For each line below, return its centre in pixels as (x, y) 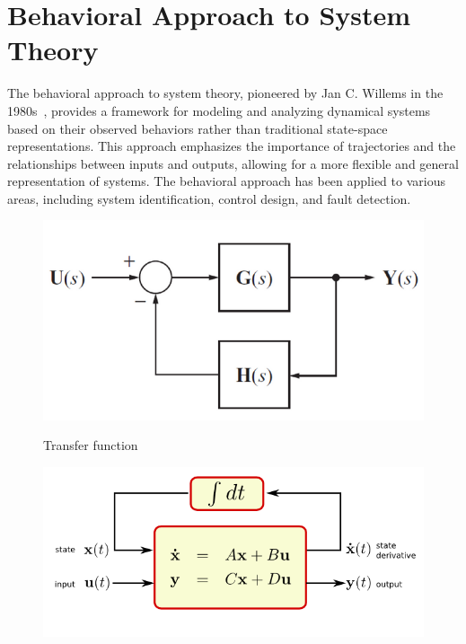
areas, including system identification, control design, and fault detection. (209, 198)
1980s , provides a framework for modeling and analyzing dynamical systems (219, 110)
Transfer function (91, 445)
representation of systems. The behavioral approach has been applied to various (226, 181)
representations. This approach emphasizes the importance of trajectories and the (232, 146)
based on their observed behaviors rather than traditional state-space (198, 128)
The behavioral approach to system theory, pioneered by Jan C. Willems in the (225, 93)
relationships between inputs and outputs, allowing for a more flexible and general (233, 163)
